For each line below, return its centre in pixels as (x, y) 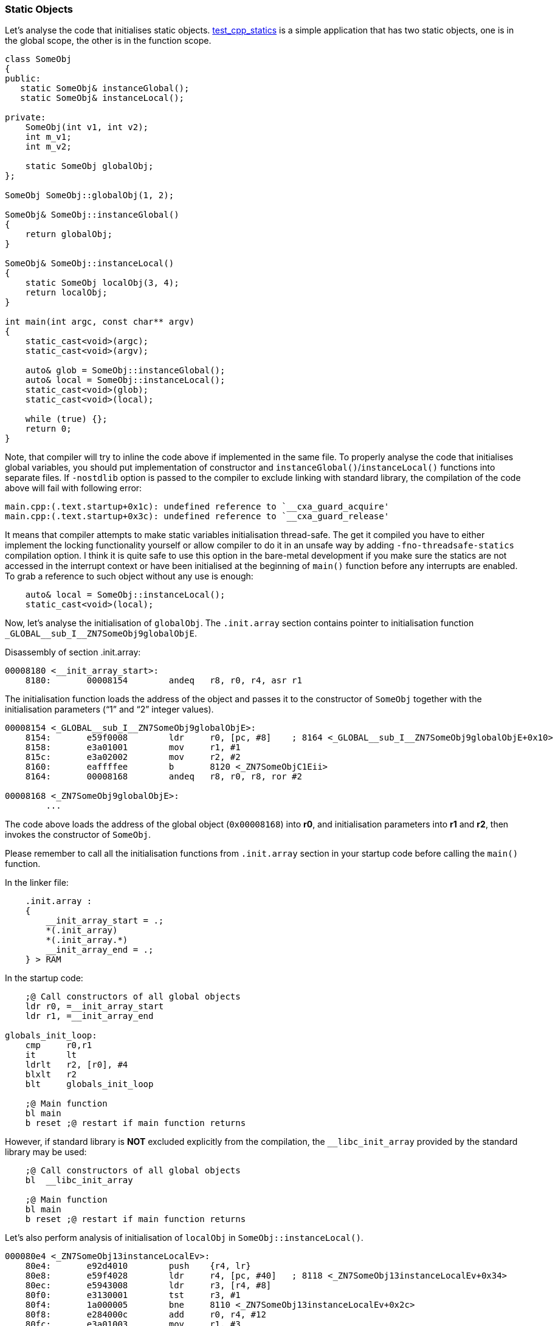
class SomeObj (38, 59)
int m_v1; (48, 137)
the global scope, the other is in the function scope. (108, 41)
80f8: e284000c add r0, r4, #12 (146, 1315)
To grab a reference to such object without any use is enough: (129, 576)
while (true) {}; (66, 419)
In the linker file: (37, 883)
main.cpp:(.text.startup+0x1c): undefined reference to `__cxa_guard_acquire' (197, 507)
